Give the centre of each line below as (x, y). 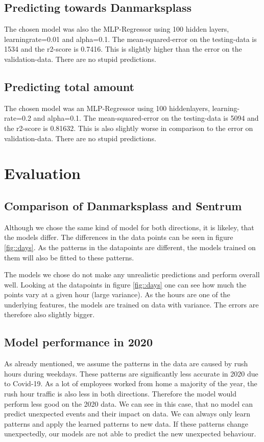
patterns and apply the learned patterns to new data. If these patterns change (126, 423)
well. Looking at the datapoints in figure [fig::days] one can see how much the (125, 284)
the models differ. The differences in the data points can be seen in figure (119, 237)
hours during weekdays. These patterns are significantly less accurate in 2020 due (131, 373)
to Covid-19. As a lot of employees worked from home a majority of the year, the (131, 383)
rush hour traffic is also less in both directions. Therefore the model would (120, 394)
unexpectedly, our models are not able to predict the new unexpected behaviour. (130, 434)
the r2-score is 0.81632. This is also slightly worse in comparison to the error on (129, 128)
